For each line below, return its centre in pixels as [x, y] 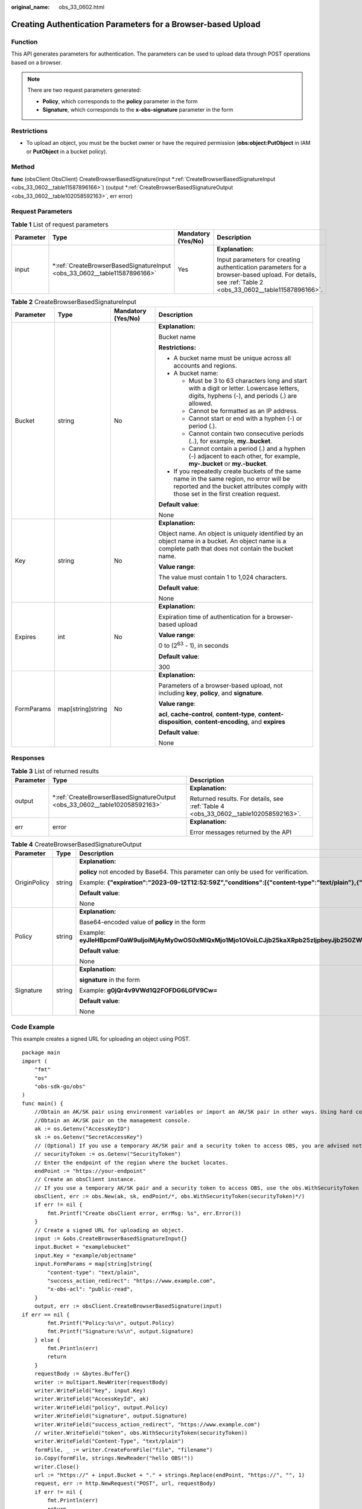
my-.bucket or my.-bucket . [228, 464]
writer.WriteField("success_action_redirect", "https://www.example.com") [147, 1424]
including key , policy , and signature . [211, 693]
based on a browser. [37, 62]
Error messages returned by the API [241, 832]
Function [24, 42]
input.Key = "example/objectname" [85, 1255]
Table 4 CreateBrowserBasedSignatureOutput [76, 844]
